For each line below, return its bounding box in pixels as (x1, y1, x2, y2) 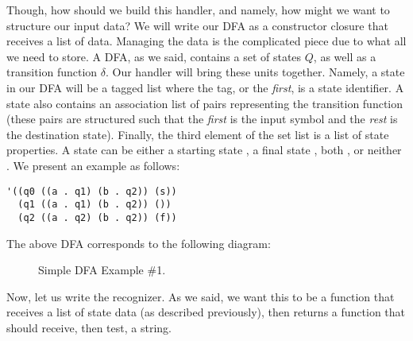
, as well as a (313, 48, 376, 64)
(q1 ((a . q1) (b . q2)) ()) (17, 199, 172, 211)
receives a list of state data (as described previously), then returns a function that (6, 304, 406, 320)
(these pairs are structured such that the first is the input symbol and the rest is (6, 110, 398, 127)
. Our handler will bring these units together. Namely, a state (105, 64, 405, 80)
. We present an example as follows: (6, 157, 180, 173)
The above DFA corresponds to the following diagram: (6, 234, 271, 251)
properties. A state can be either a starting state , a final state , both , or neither (6, 141, 402, 158)
